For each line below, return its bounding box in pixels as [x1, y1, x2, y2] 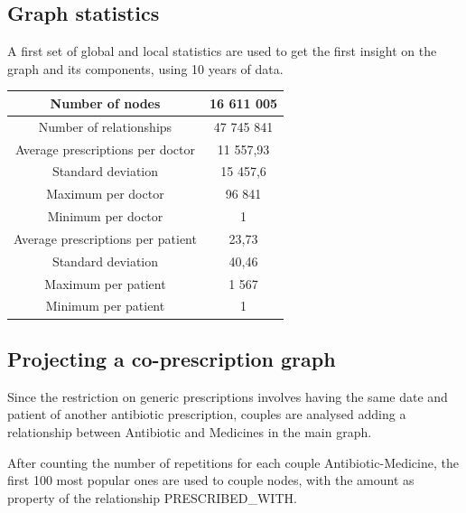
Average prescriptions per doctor [14, 139, 196, 158]
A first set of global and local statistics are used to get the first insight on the [7, 42, 437, 61]
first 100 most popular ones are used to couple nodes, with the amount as [7, 471, 415, 490]
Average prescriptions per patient [14, 229, 197, 247]
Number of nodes [50, 93, 161, 112]
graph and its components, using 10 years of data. [7, 59, 284, 78]
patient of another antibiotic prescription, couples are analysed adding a [7, 405, 406, 424]
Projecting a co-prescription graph [7, 344, 336, 372]
